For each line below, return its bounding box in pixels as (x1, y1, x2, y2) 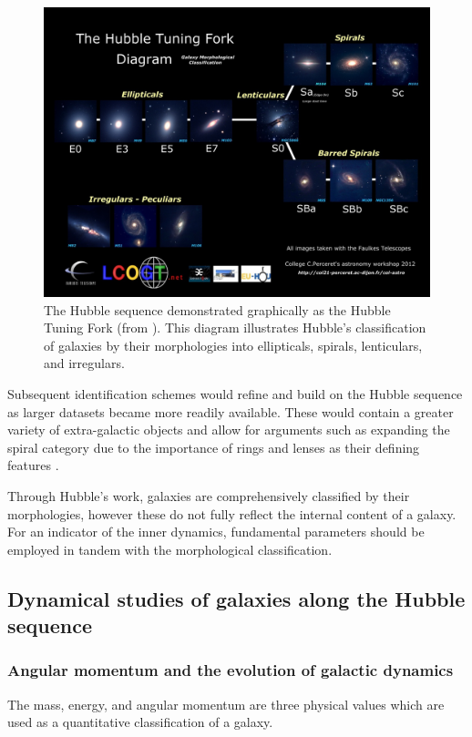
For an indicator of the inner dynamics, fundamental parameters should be (7, 522, 425, 541)
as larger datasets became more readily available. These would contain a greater (7, 402, 454, 421)
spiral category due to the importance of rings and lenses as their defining (7, 437, 420, 456)
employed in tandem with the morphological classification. (7, 539, 333, 558)
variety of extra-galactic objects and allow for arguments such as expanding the (7, 420, 450, 439)
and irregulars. (44, 353, 125, 373)
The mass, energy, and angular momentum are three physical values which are (7, 694, 445, 713)
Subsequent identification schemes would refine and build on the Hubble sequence (7, 384, 463, 403)
